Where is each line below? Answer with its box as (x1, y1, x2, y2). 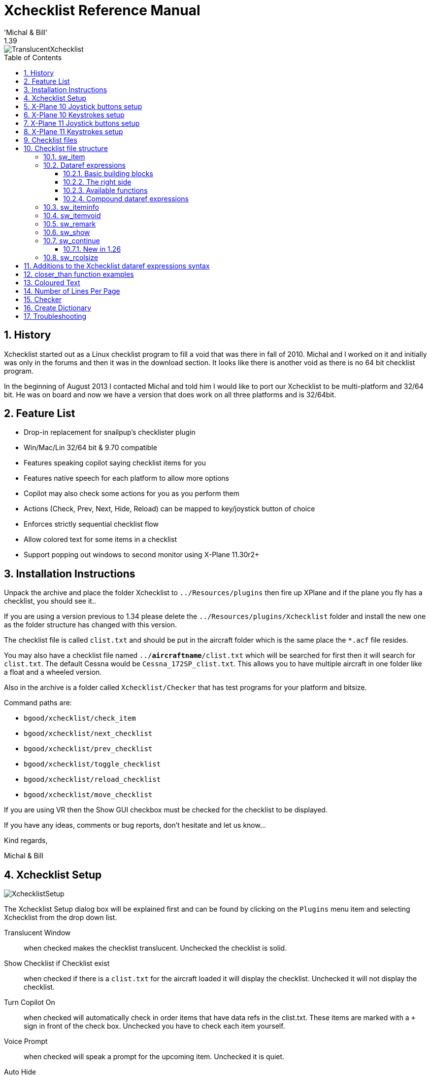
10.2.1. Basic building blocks (63, 169, 153, 178)
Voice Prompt (4, 1037, 48, 1046)
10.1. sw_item (43, 152, 85, 161)
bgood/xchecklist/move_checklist (24, 791, 153, 799)
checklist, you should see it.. (4, 597, 96, 606)
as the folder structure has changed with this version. (4, 620, 177, 629)
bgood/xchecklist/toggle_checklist (24, 760, 161, 769)
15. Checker (24, 295, 62, 304)
